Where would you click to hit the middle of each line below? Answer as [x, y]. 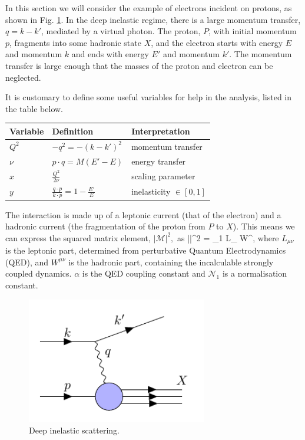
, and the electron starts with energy [217, 42]
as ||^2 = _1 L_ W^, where [228, 237]
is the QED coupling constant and [144, 273]
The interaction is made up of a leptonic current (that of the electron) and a [143, 214]
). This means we [264, 226]
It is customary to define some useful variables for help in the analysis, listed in [149, 97]
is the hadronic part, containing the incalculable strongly [171, 262]
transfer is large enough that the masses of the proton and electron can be [139, 65]
